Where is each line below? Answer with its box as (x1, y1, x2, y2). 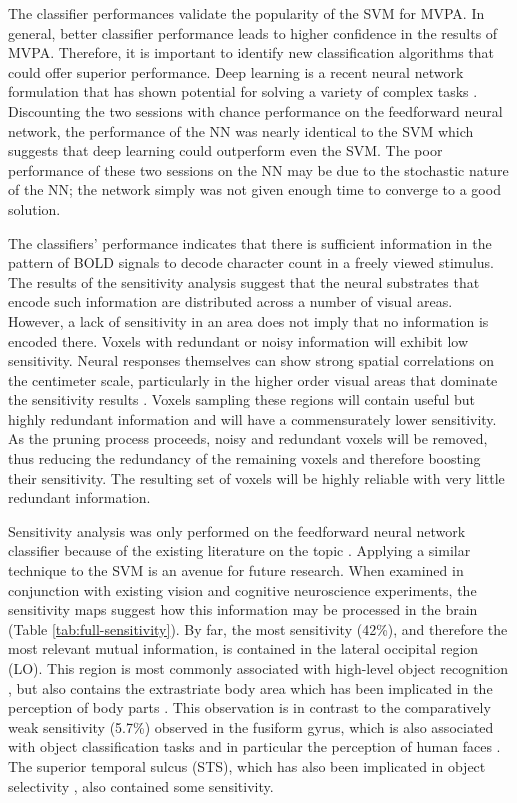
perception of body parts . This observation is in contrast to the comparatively (8, 697, 491, 718)
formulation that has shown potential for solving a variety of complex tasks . (8, 81, 478, 102)
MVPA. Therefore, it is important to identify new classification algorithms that (8, 42, 495, 63)
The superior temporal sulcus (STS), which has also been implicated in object (8, 755, 486, 776)
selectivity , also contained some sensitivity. (8, 775, 274, 796)
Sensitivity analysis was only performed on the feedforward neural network (8, 520, 466, 541)
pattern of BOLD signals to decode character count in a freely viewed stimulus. (8, 252, 494, 273)
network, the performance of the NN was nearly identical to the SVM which (8, 120, 474, 141)
